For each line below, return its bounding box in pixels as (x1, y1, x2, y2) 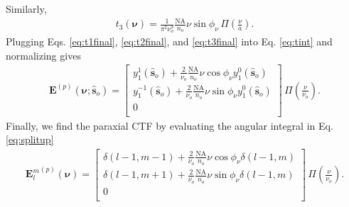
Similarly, (6, 1, 47, 16)
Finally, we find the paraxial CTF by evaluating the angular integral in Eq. (6, 118, 333, 133)
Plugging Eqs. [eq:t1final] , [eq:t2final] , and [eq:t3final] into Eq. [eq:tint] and (6, 34, 333, 49)
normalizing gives (6, 47, 81, 62)
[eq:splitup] (6, 132, 54, 147)
